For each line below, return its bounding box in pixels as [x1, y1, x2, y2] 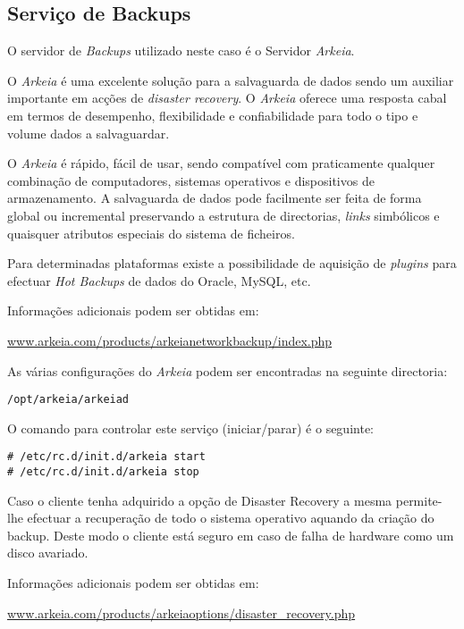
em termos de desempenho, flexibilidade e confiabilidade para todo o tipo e [7, 105, 418, 124]
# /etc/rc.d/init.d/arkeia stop [7, 465, 199, 479]
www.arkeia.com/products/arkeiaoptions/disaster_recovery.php [7, 603, 356, 622]
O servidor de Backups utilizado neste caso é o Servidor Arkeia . [7, 41, 355, 60]
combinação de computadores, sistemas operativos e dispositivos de [7, 171, 375, 189]
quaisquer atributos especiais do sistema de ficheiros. [7, 223, 295, 242]
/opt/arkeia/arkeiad [7, 393, 130, 407]
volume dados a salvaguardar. [7, 123, 170, 142]
